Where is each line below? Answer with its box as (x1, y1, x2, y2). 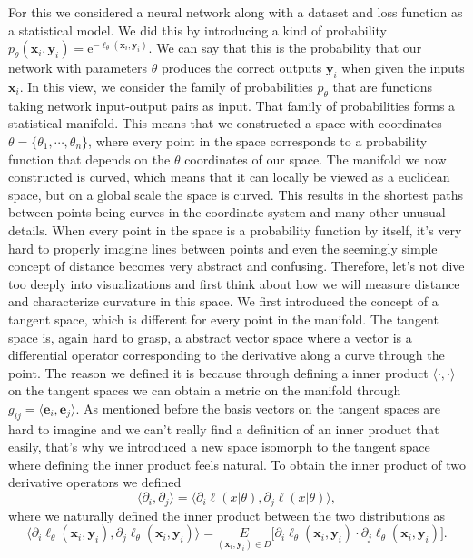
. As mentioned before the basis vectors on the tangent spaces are (75, 398, 440, 417)
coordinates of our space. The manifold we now (184, 149, 447, 168)
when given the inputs (341, 58, 465, 77)
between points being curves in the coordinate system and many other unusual (8, 203, 446, 222)
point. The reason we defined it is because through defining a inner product (8, 363, 429, 382)
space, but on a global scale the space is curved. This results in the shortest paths (8, 184, 463, 204)
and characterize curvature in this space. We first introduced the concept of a (8, 292, 439, 311)
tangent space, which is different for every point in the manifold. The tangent (8, 309, 439, 328)
